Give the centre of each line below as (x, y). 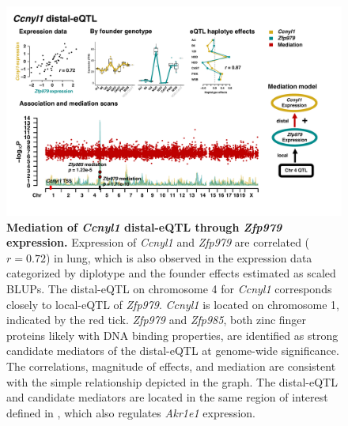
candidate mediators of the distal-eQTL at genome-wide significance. (173, 351)
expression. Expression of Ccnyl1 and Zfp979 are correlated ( (158, 242)
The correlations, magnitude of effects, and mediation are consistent (171, 366)
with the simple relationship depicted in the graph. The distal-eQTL (172, 381)
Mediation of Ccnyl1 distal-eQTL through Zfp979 (144, 226)
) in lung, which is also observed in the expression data (179, 257)
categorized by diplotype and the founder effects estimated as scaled (171, 273)
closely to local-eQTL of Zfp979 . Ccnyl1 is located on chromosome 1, (173, 304)
